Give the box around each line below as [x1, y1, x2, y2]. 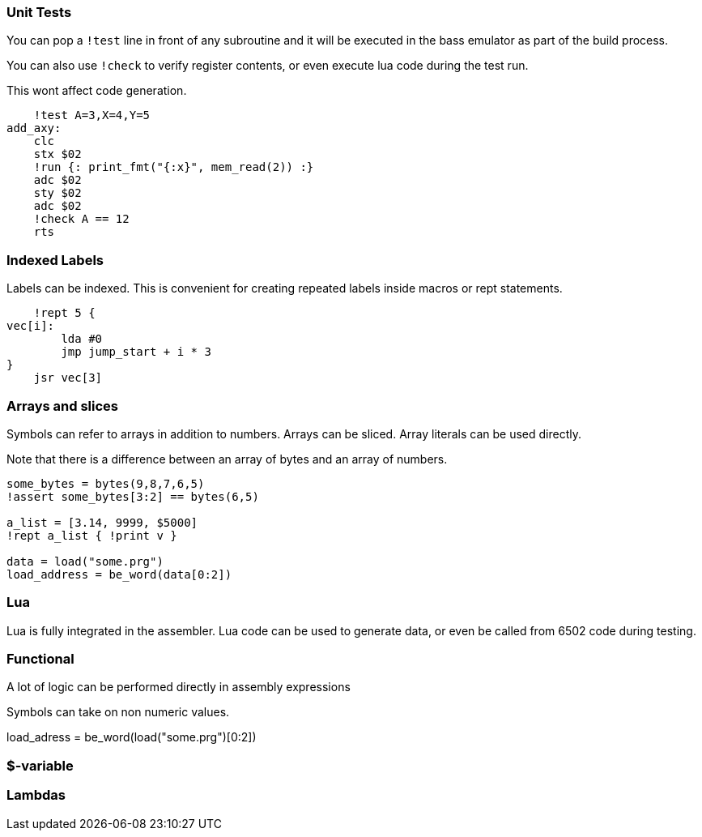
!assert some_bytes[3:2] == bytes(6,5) [6, 489, 259, 503]
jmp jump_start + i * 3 [61, 345, 211, 359]
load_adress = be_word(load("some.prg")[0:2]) [6, 730, 257, 745]
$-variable [6, 757, 74, 774]
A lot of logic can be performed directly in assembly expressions [6, 680, 351, 694]
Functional [6, 651, 74, 667]
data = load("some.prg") [6, 554, 164, 568]
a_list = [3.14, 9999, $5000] [6, 515, 198, 529]
